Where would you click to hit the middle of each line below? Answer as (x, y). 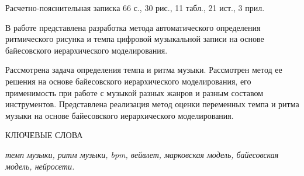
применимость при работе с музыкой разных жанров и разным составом (134, 92)
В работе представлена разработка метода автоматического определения (133, 27)
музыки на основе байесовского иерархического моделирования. (120, 115)
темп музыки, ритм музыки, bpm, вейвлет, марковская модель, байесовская (142, 154)
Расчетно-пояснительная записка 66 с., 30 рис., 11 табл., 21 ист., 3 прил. (135, 8)
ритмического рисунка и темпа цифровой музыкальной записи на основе (135, 39)
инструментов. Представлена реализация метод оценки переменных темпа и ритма (152, 104)
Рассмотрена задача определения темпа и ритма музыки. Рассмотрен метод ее (144, 70)
